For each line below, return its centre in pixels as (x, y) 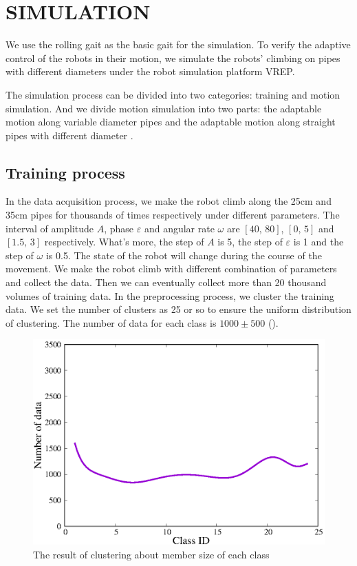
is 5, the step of (250, 242)
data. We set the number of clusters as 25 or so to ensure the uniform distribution (178, 309)
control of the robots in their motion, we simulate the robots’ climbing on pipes (173, 58)
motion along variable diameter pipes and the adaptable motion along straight (171, 122)
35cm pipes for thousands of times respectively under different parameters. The (173, 215)
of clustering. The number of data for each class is (111, 322)
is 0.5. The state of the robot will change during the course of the (184, 255)
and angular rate (179, 228)
